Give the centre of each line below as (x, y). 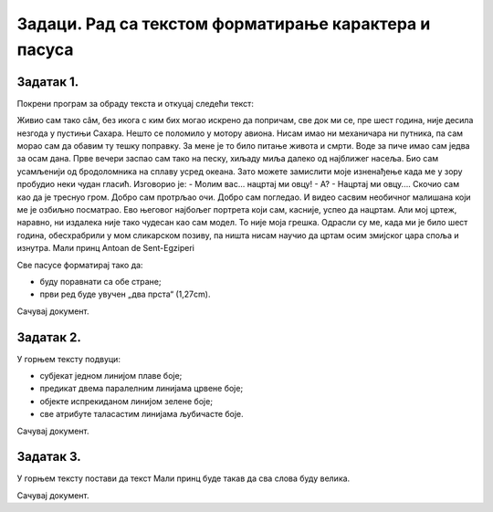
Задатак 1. (48, 82)
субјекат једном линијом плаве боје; (111, 376)
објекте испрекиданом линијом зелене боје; (126, 401)
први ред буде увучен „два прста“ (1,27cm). (125, 294)
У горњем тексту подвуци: (68, 359)
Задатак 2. (49, 337)
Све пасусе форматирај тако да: (80, 265)
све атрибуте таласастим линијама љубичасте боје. (142, 414)
